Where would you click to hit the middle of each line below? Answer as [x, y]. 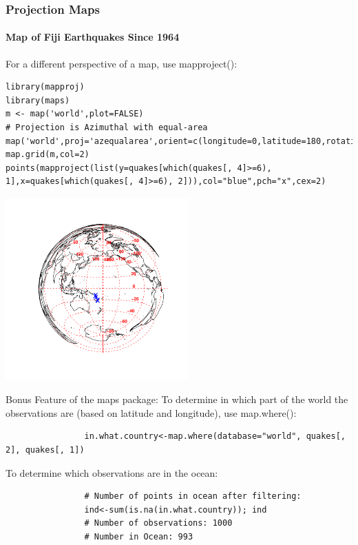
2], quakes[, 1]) [45, 450]
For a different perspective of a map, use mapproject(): [122, 63]
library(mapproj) [45, 87]
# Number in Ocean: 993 [139, 536]
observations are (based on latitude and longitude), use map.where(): [151, 412]
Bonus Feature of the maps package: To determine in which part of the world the [177, 399]
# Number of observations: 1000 [158, 523]
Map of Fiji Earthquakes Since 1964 [93, 37]
